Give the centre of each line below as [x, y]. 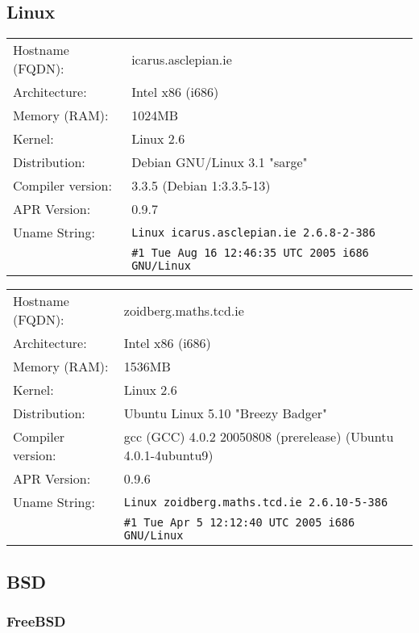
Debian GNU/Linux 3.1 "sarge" [220, 162]
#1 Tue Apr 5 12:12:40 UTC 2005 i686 [239, 523]
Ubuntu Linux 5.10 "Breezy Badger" [226, 413]
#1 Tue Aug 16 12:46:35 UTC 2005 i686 [250, 253]
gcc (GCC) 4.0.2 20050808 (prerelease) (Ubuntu [259, 437]
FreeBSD [36, 620]
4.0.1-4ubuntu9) [168, 455]
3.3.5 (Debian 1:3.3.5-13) [201, 186]
